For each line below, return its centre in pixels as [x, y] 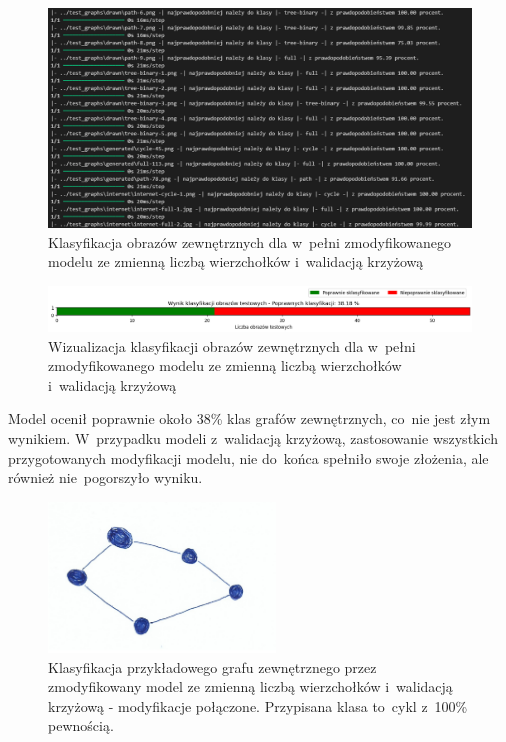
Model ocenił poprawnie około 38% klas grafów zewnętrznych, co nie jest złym [249, 418]
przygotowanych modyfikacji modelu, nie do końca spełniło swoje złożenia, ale [248, 457]
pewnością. [81, 725]
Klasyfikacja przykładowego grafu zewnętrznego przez [212, 666]
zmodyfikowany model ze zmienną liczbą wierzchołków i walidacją [250, 686]
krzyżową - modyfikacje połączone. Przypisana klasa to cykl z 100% [258, 705]
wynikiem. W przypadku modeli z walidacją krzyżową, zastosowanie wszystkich [253, 437]
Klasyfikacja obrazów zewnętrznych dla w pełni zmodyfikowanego [250, 241]
